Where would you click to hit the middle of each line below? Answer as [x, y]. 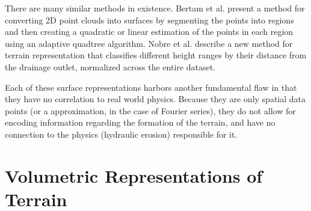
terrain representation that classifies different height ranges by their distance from [156, 55]
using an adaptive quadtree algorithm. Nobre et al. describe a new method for [149, 43]
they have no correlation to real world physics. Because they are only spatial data [155, 99]
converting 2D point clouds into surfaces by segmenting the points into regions [149, 20]
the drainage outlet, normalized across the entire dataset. [110, 66]
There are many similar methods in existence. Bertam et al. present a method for [155, 8]
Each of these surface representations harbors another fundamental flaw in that [151, 87]
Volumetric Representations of [134, 175]
